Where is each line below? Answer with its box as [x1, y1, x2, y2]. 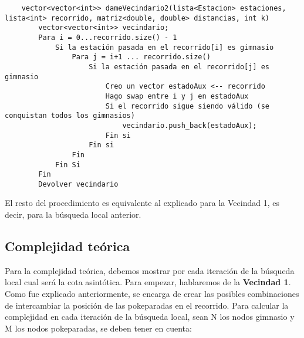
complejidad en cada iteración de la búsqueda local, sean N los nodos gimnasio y [5, 310, 295, 323]
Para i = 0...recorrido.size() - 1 [38, 33, 177, 42]
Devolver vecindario [38, 180, 119, 188]
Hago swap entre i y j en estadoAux [105, 92, 249, 100]
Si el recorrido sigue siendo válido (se [105, 102, 270, 110]
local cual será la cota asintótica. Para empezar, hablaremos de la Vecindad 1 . [5, 276, 291, 288]
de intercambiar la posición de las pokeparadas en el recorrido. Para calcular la [5, 299, 289, 311]
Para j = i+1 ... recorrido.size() [72, 53, 211, 62]
